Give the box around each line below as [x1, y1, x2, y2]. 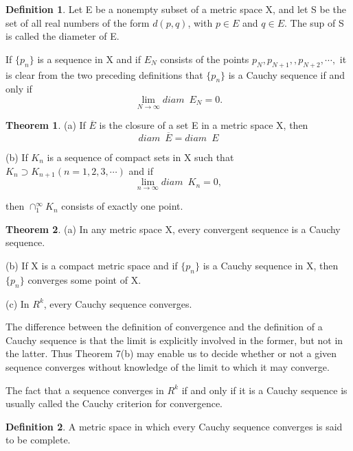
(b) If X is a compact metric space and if [5, 258, 178, 273]
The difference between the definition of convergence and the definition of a [5, 319, 323, 334]
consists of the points [160, 51, 249, 66]
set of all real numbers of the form [5, 15, 150, 29]
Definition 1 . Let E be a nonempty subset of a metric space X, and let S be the [5, 2, 347, 16]
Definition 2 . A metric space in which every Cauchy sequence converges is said [5, 419, 343, 433]
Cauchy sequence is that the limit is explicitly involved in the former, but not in [5, 332, 343, 347]
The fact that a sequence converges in [5, 382, 164, 397]
